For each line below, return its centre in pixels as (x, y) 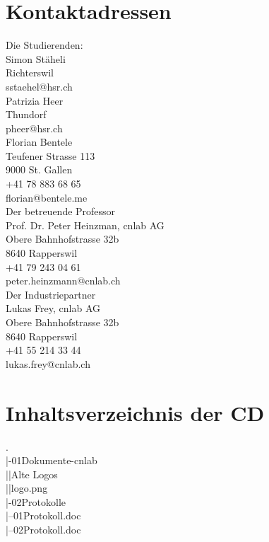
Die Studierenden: (44, 45)
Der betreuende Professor (61, 211)
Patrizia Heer (35, 100)
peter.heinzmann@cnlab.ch (63, 281)
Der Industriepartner (51, 294)
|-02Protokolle (36, 501)
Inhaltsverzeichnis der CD (135, 412)
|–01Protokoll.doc (43, 515)
